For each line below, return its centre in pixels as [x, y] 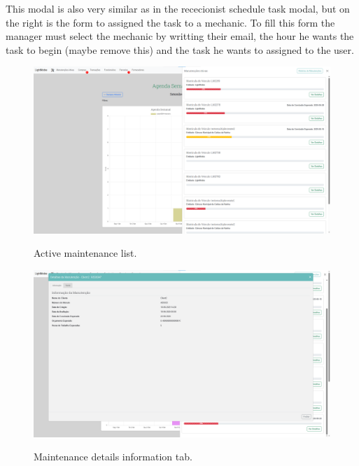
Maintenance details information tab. [113, 457]
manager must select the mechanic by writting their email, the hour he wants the [180, 36]
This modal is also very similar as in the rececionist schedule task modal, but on [178, 8]
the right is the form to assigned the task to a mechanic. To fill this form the [170, 22]
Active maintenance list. [85, 253]
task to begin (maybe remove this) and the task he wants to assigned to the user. [180, 49]
